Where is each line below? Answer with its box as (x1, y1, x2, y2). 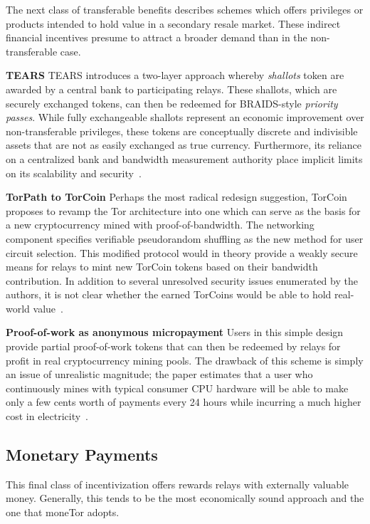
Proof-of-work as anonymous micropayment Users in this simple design (6, 325, 344, 340)
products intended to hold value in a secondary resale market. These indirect (6, 16, 341, 31)
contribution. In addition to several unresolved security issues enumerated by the (6, 273, 358, 288)
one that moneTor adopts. (6, 505, 120, 520)
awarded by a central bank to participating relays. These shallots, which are (6, 81, 337, 96)
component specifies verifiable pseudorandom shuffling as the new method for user (6, 231, 364, 246)
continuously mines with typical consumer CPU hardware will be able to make (6, 380, 349, 395)
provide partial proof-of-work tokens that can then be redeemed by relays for (6, 339, 341, 354)
